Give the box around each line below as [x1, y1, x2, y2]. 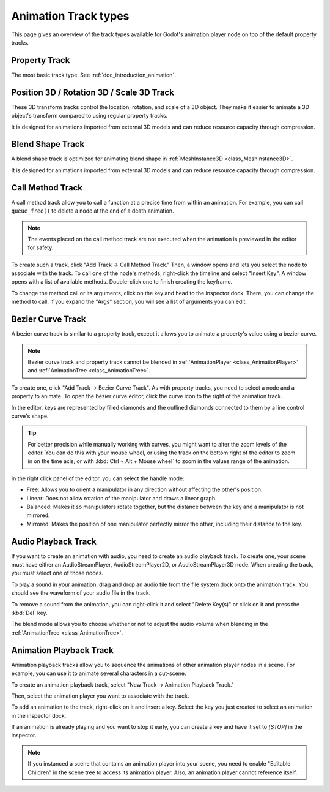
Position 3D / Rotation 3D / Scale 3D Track [11, 87, 174, 97]
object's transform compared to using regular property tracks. [11, 112, 168, 119]
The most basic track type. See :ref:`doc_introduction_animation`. [11, 71, 177, 78]
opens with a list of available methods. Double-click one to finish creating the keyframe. [11, 278, 233, 285]
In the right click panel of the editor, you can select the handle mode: [11, 475, 185, 482]
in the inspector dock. [11, 712, 67, 719]
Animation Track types [11, 9, 130, 23]
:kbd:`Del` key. [11, 609, 48, 617]
